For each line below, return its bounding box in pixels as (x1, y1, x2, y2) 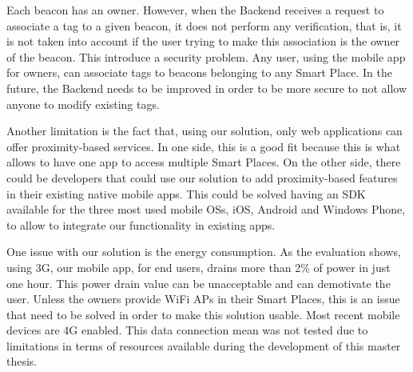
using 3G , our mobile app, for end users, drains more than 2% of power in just (6, 258, 391, 275)
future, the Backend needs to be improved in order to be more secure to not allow (6, 79, 407, 96)
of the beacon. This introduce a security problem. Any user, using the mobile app (6, 48, 406, 65)
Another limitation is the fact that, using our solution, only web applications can (6, 122, 403, 139)
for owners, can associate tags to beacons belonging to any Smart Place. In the (6, 64, 392, 81)
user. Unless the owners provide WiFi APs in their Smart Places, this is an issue (6, 290, 400, 307)
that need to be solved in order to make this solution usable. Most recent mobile (6, 306, 400, 322)
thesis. (6, 353, 38, 370)
